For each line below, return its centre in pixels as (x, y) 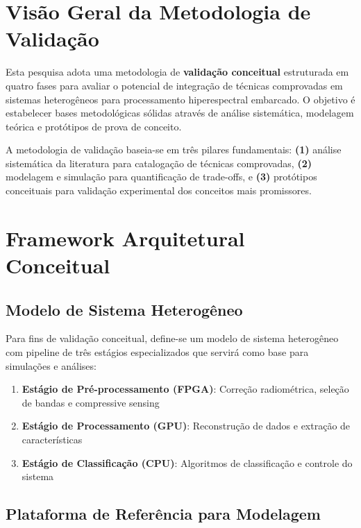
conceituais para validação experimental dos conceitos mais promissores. (159, 190)
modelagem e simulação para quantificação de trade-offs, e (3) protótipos (161, 177)
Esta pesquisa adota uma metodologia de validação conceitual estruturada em (177, 72)
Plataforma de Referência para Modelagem (163, 514)
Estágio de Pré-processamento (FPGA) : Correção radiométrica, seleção (185, 389)
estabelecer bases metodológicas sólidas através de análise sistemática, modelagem (180, 113)
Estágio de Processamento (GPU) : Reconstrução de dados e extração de (186, 426)
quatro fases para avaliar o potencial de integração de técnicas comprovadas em (174, 85)
